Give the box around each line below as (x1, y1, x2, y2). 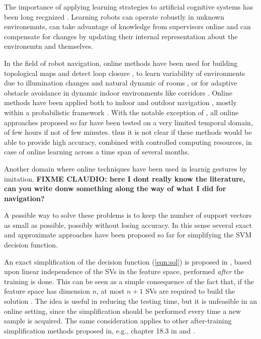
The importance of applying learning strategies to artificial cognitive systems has (4, 2, 253, 12)
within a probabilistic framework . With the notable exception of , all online (4, 107, 239, 117)
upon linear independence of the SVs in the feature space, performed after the (4, 266, 244, 277)
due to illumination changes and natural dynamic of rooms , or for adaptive (4, 77, 237, 88)
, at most (97, 286, 125, 296)
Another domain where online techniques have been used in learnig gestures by (4, 163, 247, 174)
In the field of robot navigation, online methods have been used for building (4, 57, 238, 68)
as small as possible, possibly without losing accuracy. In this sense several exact (4, 219, 252, 230)
